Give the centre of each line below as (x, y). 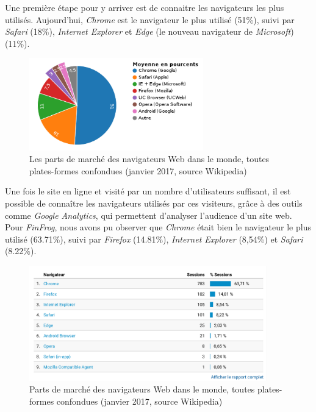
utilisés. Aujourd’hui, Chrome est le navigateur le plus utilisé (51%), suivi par (150, 19)
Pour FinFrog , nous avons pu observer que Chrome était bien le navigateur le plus (158, 227)
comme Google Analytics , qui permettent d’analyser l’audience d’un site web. (149, 215)
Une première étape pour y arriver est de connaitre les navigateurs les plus (145, 7)
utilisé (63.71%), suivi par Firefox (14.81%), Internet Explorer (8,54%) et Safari (154, 239)
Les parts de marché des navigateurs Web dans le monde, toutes (149, 159)
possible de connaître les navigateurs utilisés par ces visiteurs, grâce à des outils (154, 203)
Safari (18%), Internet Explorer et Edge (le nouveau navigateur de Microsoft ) (149, 31)
